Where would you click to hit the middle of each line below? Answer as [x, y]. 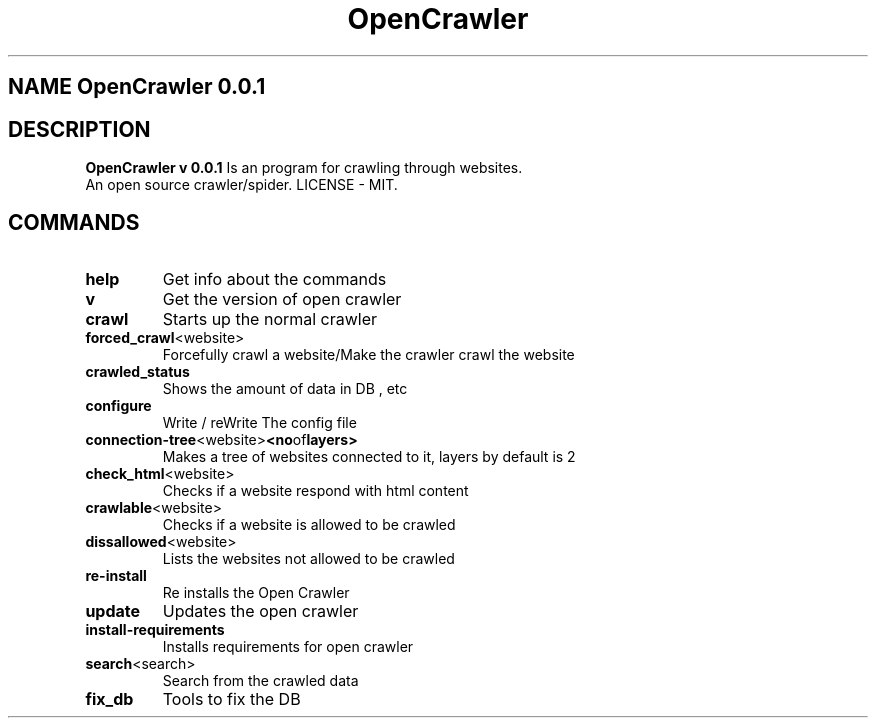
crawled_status [137, 371]
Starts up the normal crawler [270, 318]
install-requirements [155, 629]
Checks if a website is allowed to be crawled [309, 524]
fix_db [109, 698]
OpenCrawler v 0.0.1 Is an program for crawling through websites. [304, 168]
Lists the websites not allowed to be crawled [308, 558]
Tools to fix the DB [231, 698]
